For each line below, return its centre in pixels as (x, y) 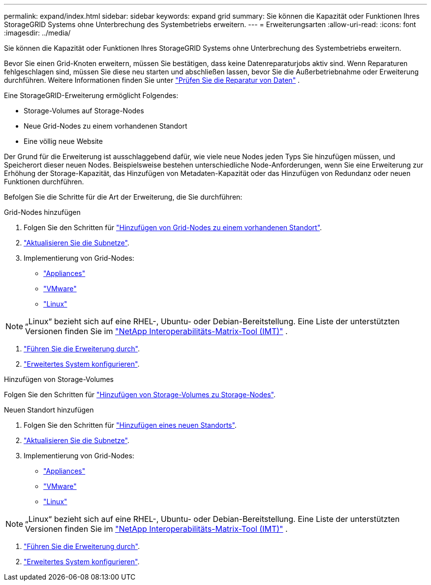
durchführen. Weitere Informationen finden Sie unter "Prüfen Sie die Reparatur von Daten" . (152, 80)
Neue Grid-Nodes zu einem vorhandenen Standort (106, 126)
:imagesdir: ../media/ (37, 33)
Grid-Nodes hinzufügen (42, 212)
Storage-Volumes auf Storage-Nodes (84, 111)
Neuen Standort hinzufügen (49, 410)
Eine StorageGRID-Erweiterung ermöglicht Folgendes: (91, 95)
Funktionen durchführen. (44, 182)
